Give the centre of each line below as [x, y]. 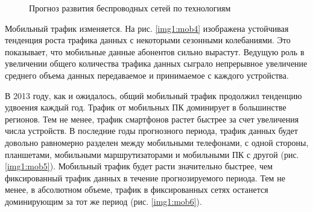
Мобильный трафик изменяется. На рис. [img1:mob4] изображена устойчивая [147, 28]
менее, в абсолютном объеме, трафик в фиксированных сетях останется [137, 189]
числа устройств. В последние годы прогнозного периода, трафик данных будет [151, 131]
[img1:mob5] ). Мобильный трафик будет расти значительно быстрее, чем [139, 166]
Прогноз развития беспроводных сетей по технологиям [130, 8]
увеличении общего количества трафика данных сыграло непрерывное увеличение [156, 63]
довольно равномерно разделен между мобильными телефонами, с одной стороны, [157, 142]
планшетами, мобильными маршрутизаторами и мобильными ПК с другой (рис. [152, 154]
